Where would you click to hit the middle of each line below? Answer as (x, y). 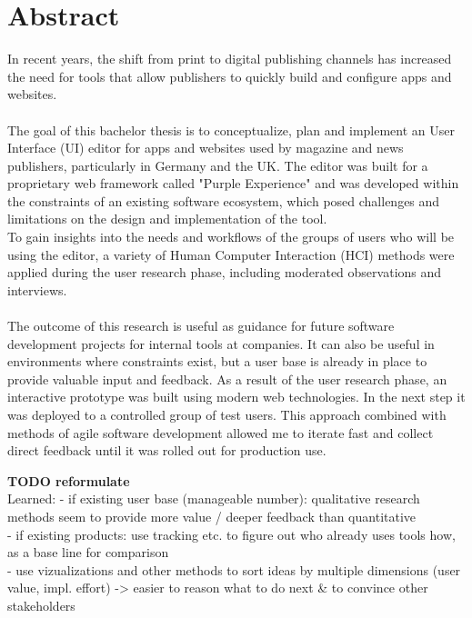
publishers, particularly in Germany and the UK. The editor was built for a (218, 165)
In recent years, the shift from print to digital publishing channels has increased (230, 59)
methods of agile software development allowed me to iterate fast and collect (221, 432)
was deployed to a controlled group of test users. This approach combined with (227, 414)
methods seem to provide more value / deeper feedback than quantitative (212, 516)
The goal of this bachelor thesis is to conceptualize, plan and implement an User (231, 130)
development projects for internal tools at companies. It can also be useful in (221, 343)
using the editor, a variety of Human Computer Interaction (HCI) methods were (231, 254)
